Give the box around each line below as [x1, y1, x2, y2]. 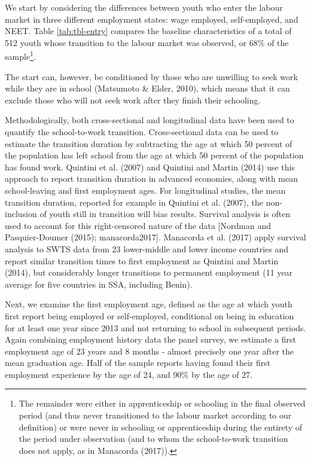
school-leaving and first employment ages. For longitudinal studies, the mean [5, 184, 286, 196]
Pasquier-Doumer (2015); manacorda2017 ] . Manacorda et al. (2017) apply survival [5, 231, 306, 243]
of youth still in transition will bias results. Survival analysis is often [39, 207, 291, 220]
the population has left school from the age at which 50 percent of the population [5, 149, 304, 161]
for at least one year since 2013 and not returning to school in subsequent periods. [5, 321, 306, 334]
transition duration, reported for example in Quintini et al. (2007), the [5, 196, 264, 208]
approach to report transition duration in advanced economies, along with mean [5, 172, 298, 185]
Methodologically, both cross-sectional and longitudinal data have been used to [5, 114, 294, 126]
